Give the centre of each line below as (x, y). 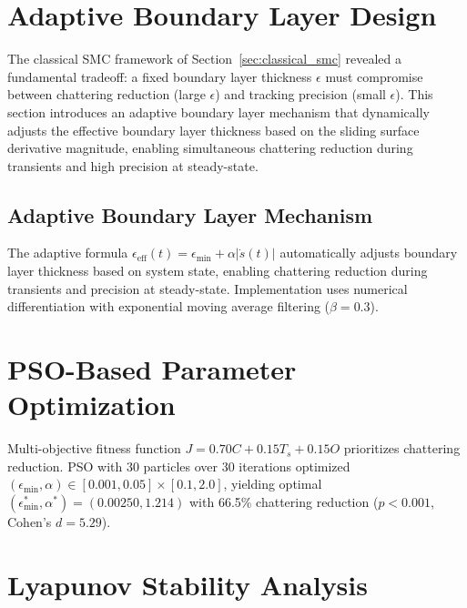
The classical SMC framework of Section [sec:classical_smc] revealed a (204, 59)
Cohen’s (30, 521)
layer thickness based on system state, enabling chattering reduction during (218, 271)
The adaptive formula (68, 253)
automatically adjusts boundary (369, 253)
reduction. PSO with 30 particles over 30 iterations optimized (179, 466)
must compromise (374, 76)
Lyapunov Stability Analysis (188, 584)
